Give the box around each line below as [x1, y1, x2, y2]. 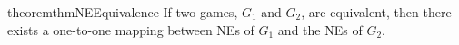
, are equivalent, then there [301, 3, 452, 21]
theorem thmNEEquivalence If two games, [7, 3, 238, 21]
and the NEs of [277, 20, 363, 39]
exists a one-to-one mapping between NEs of [7, 20, 254, 39]
